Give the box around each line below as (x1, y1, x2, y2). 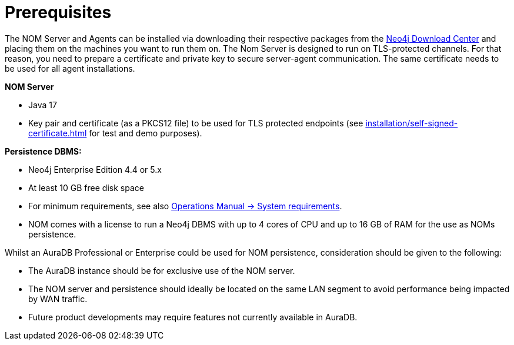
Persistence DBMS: (5, 146, 82, 156)
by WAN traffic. (28, 293, 88, 304)
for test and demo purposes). (89, 128, 202, 138)
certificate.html (28, 128, 87, 138)
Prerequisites (5, 2, 112, 22)
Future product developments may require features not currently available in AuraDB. (28, 311, 358, 322)
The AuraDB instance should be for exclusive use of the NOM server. (28, 265, 295, 276)
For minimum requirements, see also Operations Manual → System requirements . (28, 200, 342, 211)
